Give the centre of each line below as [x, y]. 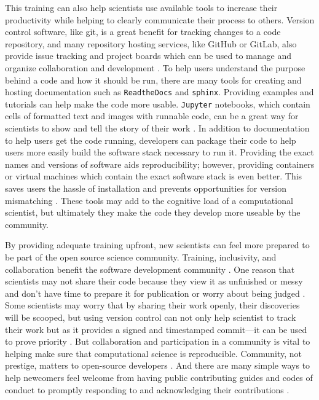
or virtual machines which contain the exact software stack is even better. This [154, 176]
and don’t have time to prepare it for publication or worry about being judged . [155, 293]
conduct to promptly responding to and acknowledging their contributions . [147, 389]
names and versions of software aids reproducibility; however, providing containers [160, 164]
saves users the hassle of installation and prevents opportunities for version [146, 188]
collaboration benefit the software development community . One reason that [150, 269]
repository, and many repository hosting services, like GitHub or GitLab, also [151, 43]
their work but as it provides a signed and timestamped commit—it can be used [156, 329]
